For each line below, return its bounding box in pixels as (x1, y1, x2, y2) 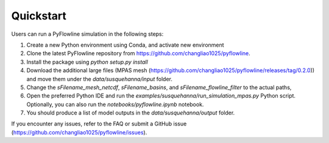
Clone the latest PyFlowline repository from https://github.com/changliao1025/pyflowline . (26, 50, 251, 57)
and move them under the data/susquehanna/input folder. (26, 75, 173, 82)
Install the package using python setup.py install (26, 58, 149, 65)
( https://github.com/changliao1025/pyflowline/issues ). (11, 128, 147, 136)
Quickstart (11, 9, 67, 22)
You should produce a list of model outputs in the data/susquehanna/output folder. (26, 109, 235, 116)
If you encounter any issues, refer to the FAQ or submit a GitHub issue (11, 120, 187, 127)
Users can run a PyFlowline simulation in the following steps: (11, 30, 164, 38)
